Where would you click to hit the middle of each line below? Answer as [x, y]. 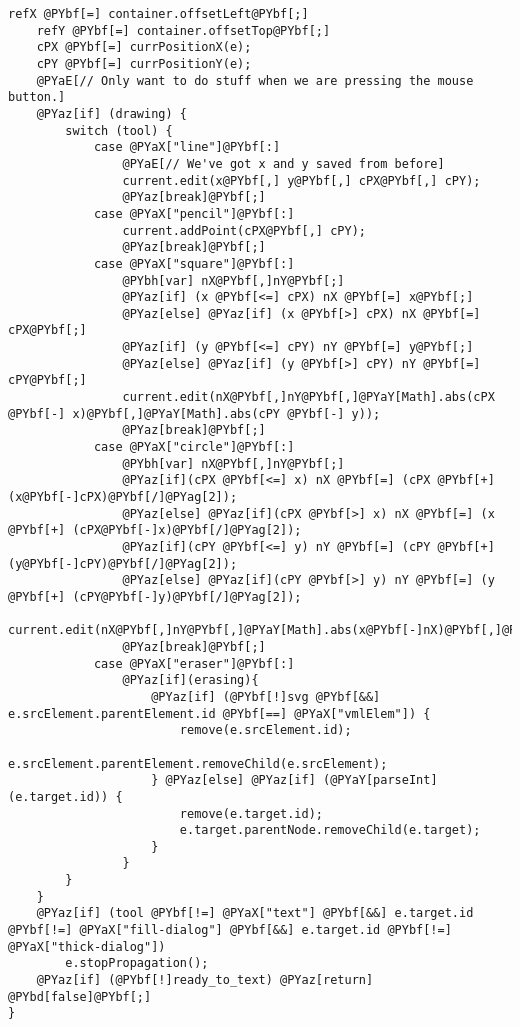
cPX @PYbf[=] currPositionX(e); [144, 47]
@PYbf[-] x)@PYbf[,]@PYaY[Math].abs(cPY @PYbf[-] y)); [194, 413]
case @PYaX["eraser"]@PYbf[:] [194, 663]
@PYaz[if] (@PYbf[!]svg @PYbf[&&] [266, 696]
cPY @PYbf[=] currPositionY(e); [144, 63]
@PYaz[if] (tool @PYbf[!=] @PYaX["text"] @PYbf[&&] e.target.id [255, 913]
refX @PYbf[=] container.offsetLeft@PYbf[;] [158, 14]
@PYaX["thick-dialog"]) [87, 946]
